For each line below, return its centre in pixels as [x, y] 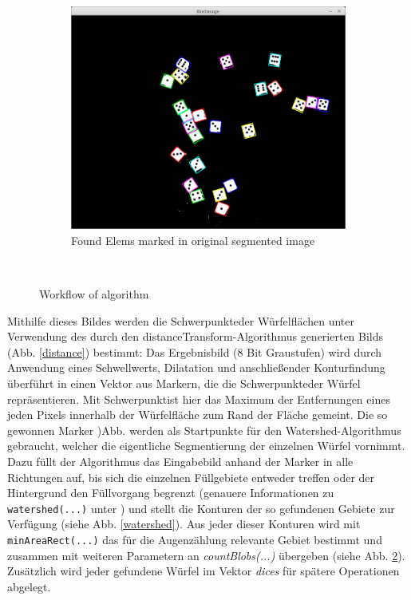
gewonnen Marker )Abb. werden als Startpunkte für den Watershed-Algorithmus [204, 430]
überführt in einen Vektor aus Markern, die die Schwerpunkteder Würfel [184, 383]
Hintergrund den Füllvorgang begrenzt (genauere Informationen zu [171, 493]
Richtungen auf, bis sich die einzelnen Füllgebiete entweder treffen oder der [191, 477]
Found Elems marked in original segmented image [193, 240]
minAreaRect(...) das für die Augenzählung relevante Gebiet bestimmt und [195, 540]
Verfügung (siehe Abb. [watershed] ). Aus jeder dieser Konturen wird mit [184, 524]
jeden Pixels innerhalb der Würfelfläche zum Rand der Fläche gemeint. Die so [198, 414]
